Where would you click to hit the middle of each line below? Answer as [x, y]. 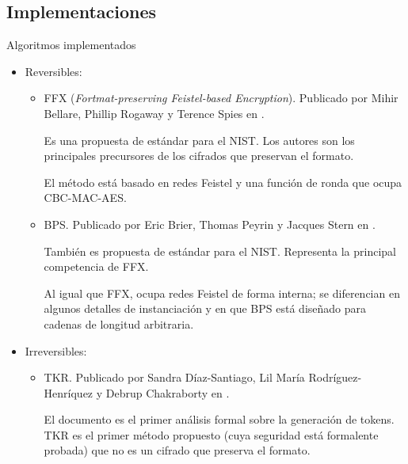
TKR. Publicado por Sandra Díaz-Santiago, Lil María [174, 377]
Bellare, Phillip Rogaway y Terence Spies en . [154, 113]
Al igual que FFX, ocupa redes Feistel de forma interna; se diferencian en [222, 293]
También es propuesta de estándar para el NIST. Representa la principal [220, 251]
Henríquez [69, 392]
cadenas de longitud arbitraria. [119, 323]
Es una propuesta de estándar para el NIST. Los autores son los [199, 140]
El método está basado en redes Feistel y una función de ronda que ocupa [223, 182]
